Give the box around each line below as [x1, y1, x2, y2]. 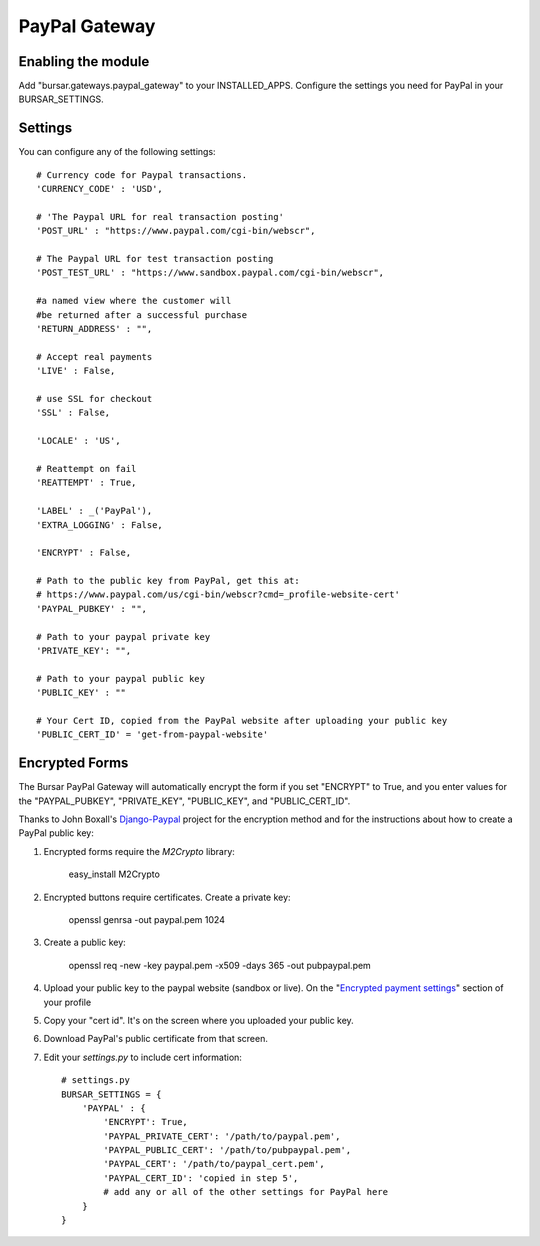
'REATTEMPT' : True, [36, 477, 137, 489]
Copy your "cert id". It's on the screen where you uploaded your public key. [43, 1014, 354, 1026]
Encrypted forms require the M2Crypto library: [43, 845, 235, 857]
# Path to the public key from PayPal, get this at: [36, 575, 300, 587]
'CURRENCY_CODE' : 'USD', [36, 183, 164, 195]
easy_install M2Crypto [68, 868, 160, 880]
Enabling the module [18, 53, 150, 70]
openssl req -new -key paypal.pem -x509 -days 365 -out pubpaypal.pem [68, 959, 372, 971]
